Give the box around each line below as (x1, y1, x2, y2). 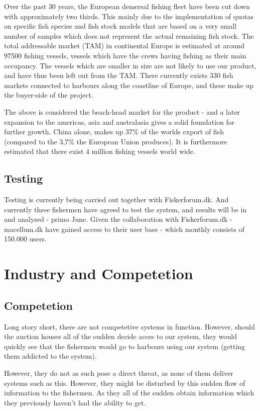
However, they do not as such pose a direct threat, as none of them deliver (4, 368, 233, 378)
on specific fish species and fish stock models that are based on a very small (4, 21, 237, 31)
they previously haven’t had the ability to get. (4, 397, 146, 407)
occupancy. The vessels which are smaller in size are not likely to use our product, (4, 60, 256, 70)
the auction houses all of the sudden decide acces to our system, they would (4, 331, 237, 342)
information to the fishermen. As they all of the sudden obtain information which (4, 387, 254, 398)
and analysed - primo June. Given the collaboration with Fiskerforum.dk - (4, 214, 232, 224)
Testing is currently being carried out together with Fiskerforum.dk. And (4, 194, 229, 205)
